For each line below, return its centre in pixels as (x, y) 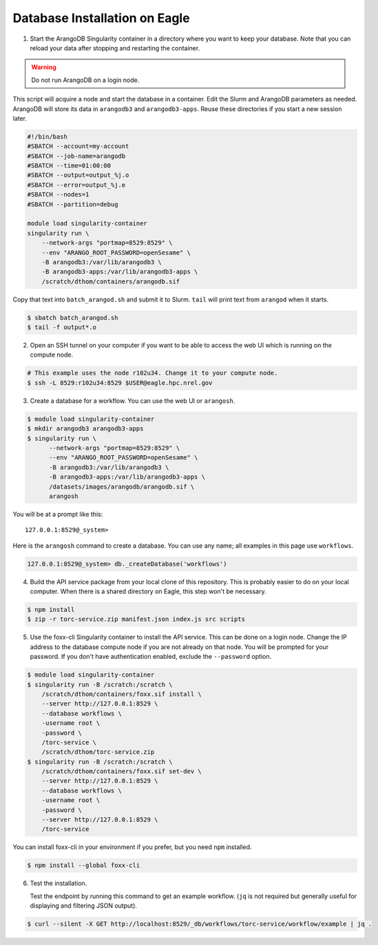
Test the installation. (59, 884)
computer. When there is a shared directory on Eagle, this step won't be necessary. (148, 591)
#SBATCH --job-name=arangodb (76, 156)
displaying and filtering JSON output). (84, 906)
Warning (44, 67)
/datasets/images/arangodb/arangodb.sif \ (122, 487)
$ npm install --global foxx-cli (84, 865)
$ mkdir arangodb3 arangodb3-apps (85, 429)
